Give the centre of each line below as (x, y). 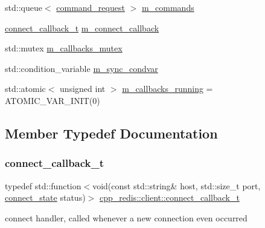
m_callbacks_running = (168, 89)
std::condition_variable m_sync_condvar (81, 68)
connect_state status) (45, 197)
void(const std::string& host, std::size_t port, (177, 185)
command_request (91, 7)
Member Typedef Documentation (111, 133)
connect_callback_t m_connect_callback (82, 28)
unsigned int (83, 89)
